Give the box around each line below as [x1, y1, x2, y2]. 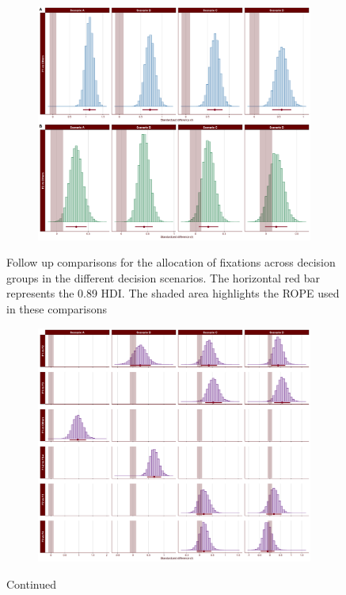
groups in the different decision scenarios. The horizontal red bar [6, 269, 321, 286]
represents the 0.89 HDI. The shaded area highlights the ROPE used [6, 285, 340, 301]
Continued [6, 575, 57, 592]
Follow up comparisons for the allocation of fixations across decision [6, 254, 336, 271]
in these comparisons [6, 300, 108, 317]
